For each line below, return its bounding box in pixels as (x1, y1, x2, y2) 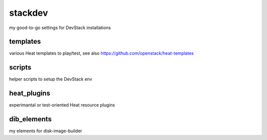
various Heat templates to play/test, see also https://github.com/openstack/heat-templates (9, 50, 194, 56)
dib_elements (9, 115, 52, 123)
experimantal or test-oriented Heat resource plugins (9, 102, 115, 108)
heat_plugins (9, 89, 50, 98)
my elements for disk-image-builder (9, 128, 83, 134)
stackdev (9, 7, 48, 18)
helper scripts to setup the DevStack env (9, 76, 92, 82)
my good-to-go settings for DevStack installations (9, 25, 111, 31)
